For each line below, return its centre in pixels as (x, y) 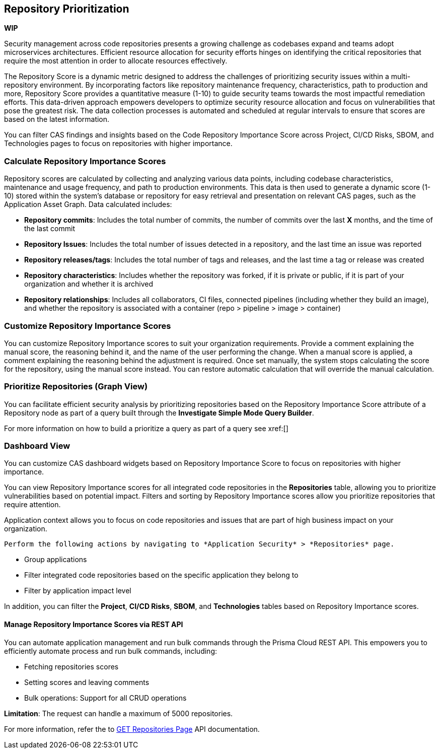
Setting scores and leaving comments (87, 682)
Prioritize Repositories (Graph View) (76, 387)
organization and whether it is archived (89, 284)
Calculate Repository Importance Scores (85, 161)
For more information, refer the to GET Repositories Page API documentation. (132, 729)
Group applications (56, 560)
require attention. (32, 505)
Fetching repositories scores (71, 666)
